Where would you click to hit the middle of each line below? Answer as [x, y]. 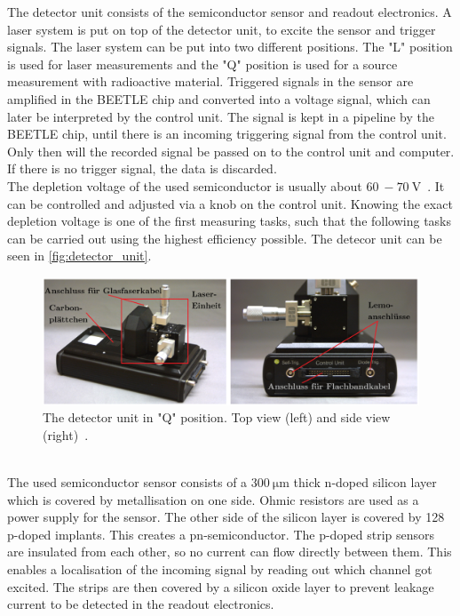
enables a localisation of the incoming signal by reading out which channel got [220, 568]
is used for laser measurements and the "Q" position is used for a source [202, 64]
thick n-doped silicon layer [365, 481]
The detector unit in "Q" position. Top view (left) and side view [217, 417]
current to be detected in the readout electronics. [141, 604]
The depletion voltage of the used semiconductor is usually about [185, 185]
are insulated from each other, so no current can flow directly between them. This [230, 552]
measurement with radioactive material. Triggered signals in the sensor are [210, 81]
